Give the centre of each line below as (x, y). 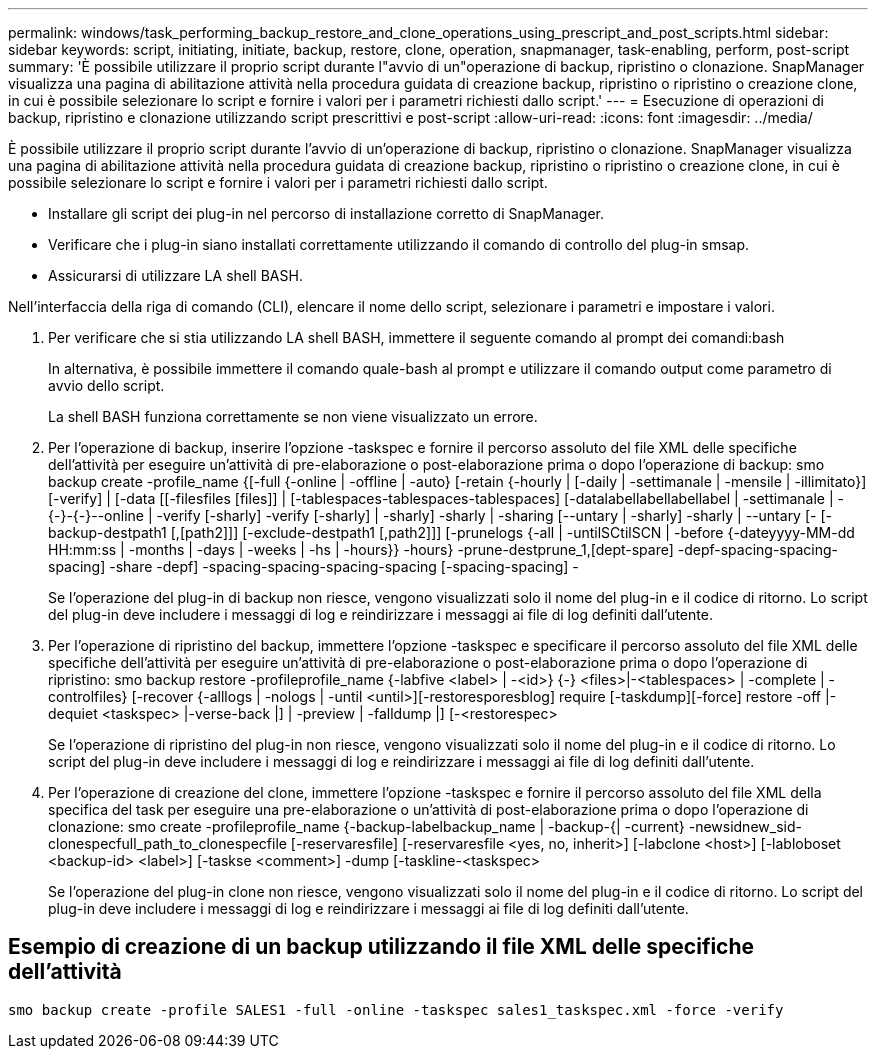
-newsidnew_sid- (745, 826)
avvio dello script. (106, 385)
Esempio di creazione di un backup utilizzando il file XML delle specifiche (381, 947)
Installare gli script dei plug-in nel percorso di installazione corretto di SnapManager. (326, 213)
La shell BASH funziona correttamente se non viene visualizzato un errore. (293, 416)
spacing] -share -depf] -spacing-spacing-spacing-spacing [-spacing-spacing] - (313, 566)
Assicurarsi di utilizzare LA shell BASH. (175, 275)
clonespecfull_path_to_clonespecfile (167, 843)
